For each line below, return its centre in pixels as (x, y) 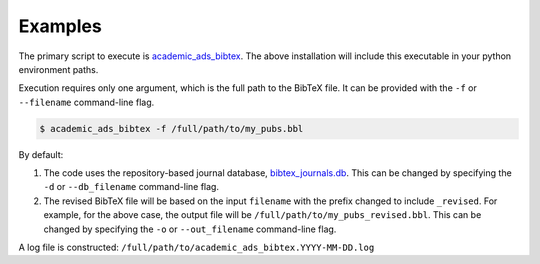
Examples (60, 26)
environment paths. (58, 69)
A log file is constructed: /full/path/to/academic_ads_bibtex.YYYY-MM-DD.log (196, 247)
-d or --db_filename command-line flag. (131, 187)
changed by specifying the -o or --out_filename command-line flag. (190, 229)
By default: (41, 154)
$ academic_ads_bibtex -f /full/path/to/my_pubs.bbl (171, 128)
